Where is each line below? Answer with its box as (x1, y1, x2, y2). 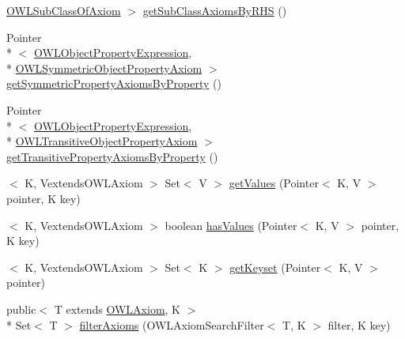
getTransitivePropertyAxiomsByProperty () (6, 148, 218, 164)
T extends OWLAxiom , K (54, 300, 181, 317)
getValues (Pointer (229, 175, 319, 191)
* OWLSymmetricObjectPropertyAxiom (6, 59, 202, 76)
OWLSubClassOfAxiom (6, 2, 121, 18)
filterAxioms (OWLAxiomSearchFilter (79, 316, 264, 333)
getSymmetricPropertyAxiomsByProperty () (6, 75, 221, 92)
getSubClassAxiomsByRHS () (142, 2, 287, 18)
